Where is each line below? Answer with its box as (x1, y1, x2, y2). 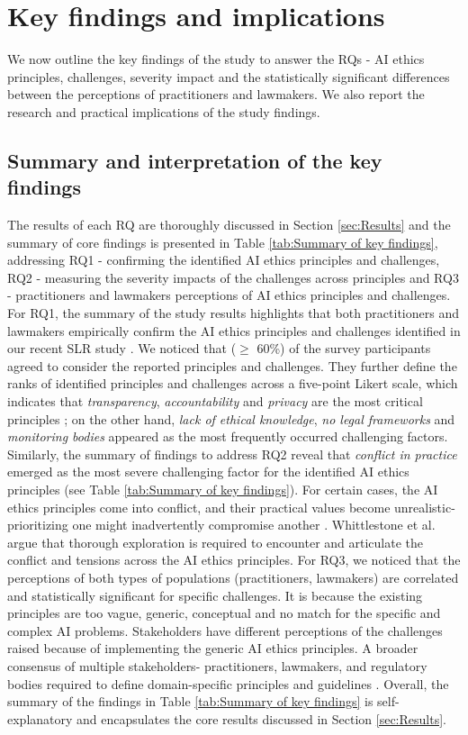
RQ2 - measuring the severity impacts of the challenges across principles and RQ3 (7, 268, 459, 286)
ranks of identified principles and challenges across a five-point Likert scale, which (7, 374, 458, 393)
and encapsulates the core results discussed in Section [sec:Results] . (76, 709, 446, 728)
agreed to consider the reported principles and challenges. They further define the (7, 356, 457, 375)
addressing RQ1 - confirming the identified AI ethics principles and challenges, (7, 250, 440, 269)
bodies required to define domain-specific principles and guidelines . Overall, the (7, 674, 449, 693)
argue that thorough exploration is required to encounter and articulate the (7, 532, 424, 551)
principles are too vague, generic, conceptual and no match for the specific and (7, 603, 441, 622)
